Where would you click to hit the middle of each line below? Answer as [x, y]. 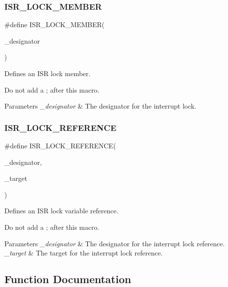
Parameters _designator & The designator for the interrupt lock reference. [115, 243]
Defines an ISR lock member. [48, 73]
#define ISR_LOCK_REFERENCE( [60, 145]
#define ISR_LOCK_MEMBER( [55, 24]
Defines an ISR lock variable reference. [61, 211]
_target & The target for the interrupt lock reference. [84, 253]
